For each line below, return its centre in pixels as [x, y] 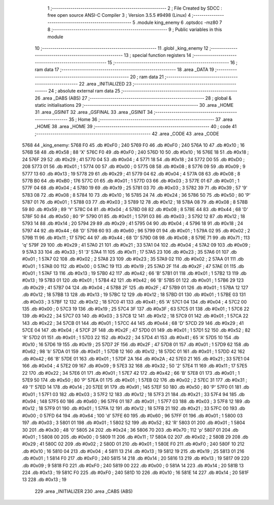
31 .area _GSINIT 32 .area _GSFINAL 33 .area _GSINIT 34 [94, 112]
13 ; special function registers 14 [157, 55]
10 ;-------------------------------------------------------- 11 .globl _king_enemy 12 [122, 48]
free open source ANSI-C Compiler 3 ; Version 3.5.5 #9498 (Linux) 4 [119, 15]
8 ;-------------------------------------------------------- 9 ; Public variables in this [135, 29]
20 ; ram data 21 [147, 77]
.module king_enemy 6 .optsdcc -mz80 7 [179, 22]
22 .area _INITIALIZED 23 [105, 83]
